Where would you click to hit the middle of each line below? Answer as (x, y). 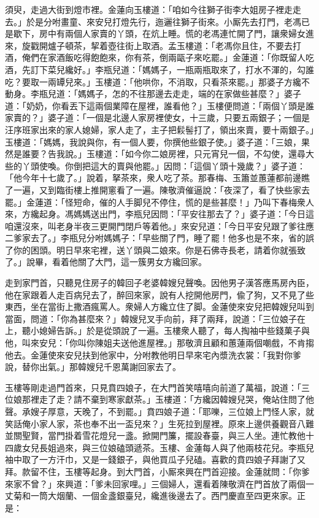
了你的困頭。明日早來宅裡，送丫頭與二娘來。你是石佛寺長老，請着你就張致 (155, 249)
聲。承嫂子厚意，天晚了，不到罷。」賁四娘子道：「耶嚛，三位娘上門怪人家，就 (159, 411)
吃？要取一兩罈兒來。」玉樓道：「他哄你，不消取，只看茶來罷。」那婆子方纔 (153, 81)
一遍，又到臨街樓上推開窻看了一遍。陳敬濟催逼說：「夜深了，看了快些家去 (161, 189)
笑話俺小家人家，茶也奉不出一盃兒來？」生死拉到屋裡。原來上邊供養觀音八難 (159, 423)
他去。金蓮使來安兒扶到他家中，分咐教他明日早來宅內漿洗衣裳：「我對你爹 (153, 354)
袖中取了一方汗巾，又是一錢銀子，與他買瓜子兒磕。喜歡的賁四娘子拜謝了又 (155, 459)
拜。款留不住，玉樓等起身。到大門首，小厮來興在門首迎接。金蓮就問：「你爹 (157, 471)
